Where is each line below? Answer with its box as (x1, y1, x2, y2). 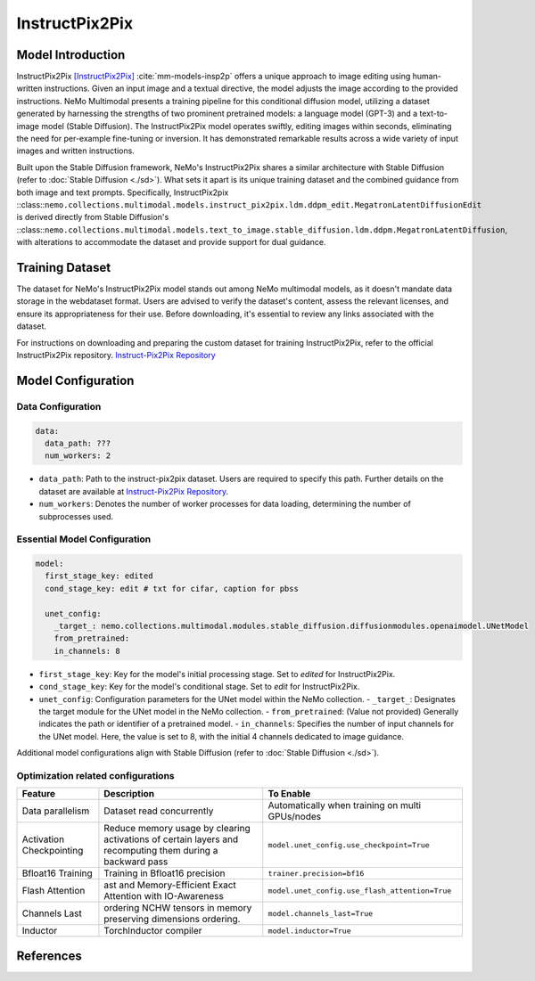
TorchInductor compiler (103, 925, 202, 937)
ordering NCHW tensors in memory (103, 902, 252, 914)
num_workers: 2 (45, 451, 111, 461)
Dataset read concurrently (103, 805, 214, 817)
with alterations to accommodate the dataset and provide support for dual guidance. (16, 237, 326, 248)
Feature (21, 788, 56, 800)
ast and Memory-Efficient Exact (103, 879, 236, 891)
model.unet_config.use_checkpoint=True (267, 840, 430, 850)
